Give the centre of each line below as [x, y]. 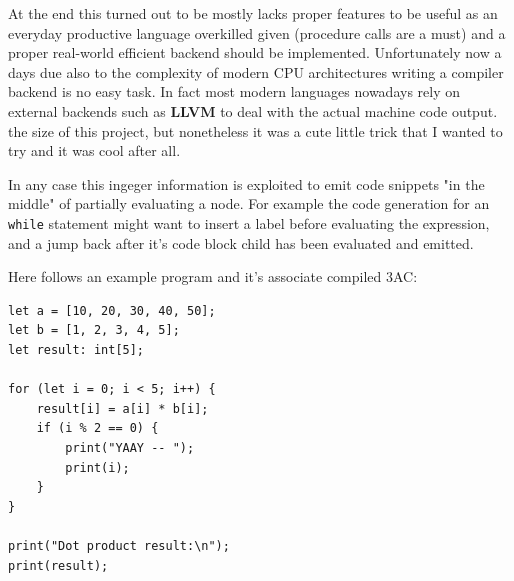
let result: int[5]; [76, 349]
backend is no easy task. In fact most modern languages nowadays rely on [234, 91]
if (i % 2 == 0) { [97, 428]
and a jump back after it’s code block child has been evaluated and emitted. [241, 242]
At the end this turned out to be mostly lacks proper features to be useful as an [253, 13]
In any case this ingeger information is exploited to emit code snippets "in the [246, 183]
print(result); [58, 565]
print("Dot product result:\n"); [119, 545]
